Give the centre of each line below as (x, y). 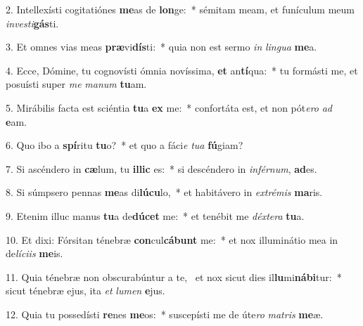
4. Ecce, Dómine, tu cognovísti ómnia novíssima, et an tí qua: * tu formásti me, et (182, 70)
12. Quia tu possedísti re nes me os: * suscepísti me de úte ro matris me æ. (165, 314)
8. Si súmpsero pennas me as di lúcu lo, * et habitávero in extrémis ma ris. (164, 192)
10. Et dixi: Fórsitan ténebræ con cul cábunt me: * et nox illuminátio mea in (172, 239)
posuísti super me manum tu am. (76, 84)
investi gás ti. (32, 23)
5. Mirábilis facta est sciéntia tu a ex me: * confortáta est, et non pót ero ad (169, 107)
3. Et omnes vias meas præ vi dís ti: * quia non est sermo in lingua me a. (161, 47)
